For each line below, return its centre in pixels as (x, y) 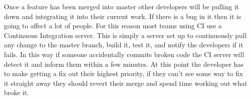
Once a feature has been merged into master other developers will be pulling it (122, 6)
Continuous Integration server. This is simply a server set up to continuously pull (125, 35)
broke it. (17, 92)
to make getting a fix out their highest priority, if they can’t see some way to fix (124, 73)
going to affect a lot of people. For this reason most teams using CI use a (113, 26)
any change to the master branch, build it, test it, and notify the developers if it (124, 45)
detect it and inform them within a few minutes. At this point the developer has (124, 64)
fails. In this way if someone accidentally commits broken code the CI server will (124, 54)
